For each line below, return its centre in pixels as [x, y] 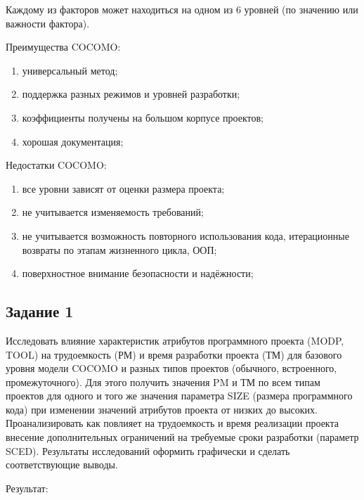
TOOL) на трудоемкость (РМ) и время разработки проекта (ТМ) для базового [174, 354]
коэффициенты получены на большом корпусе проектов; [143, 117]
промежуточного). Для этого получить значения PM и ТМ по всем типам [163, 382]
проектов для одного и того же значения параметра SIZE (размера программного [179, 396]
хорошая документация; [73, 141]
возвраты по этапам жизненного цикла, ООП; [119, 249]
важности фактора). [48, 23]
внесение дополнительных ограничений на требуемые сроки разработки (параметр [182, 437]
